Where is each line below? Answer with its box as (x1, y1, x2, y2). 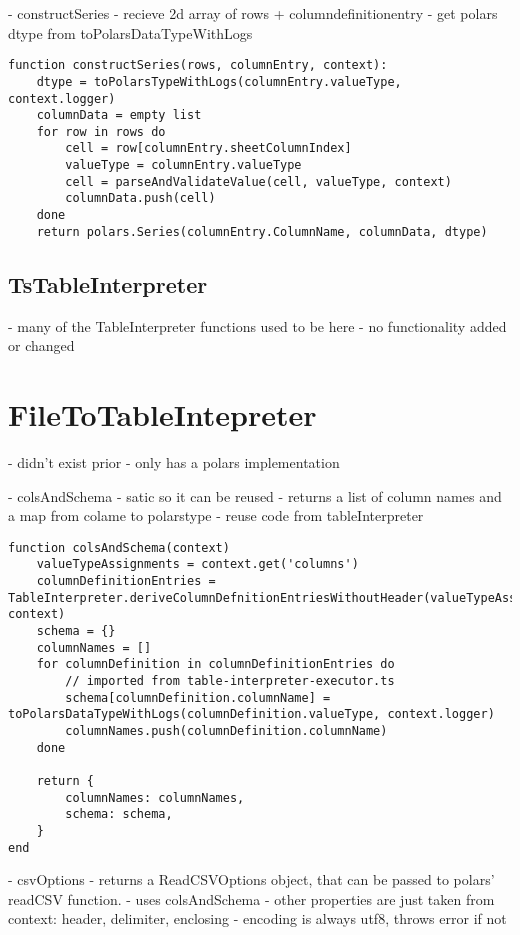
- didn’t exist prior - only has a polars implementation (8, 451, 340, 472)
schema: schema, (65, 807, 173, 822)
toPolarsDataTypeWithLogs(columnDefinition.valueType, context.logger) (8, 707, 495, 722)
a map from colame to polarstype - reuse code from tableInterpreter (8, 505, 424, 526)
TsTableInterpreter (8, 268, 208, 299)
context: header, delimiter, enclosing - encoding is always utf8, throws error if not (8, 908, 507, 929)
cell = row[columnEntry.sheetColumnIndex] (65, 141, 352, 156)
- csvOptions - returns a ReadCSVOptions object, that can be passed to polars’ (8, 869, 495, 890)
